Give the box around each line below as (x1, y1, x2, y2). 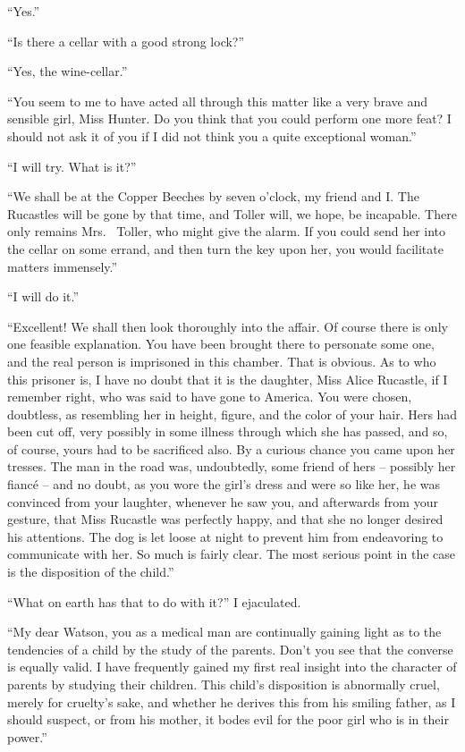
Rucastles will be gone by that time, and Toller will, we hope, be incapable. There (7, 204, 457, 223)
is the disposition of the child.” (7, 562, 174, 581)
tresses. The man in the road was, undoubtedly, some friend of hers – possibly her (7, 457, 456, 476)
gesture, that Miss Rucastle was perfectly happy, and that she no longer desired (7, 510, 444, 528)
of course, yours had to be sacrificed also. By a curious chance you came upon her (7, 439, 455, 458)
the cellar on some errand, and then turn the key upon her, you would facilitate (7, 239, 444, 258)
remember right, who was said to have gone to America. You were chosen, (7, 387, 412, 406)
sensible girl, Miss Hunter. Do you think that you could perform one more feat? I (7, 109, 452, 128)
